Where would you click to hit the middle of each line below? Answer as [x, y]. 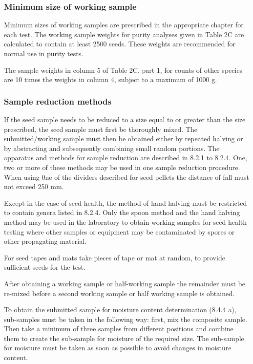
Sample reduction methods [58, 101]
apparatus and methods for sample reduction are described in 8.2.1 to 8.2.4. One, [126, 158]
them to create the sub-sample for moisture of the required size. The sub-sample [124, 338]
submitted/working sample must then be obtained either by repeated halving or [124, 139]
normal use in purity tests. [44, 53]
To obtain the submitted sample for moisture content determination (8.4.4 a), [120, 310]
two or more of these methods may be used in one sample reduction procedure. [122, 167]
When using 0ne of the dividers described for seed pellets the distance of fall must [126, 177]
